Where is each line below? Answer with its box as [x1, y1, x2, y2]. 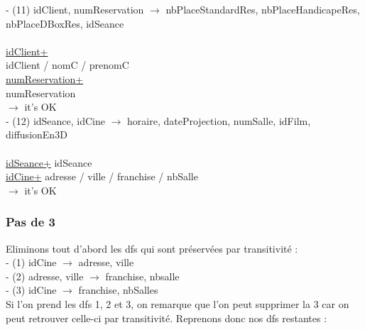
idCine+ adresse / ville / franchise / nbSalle [6, 169, 198, 184]
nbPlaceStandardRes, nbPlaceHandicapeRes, [165, 2, 360, 16]
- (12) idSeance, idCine [6, 113, 105, 128]
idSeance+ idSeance [6, 155, 92, 170]
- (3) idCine [6, 282, 57, 297]
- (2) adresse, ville [6, 268, 84, 283]
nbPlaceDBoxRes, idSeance [6, 16, 124, 31]
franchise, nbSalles [78, 282, 158, 297]
